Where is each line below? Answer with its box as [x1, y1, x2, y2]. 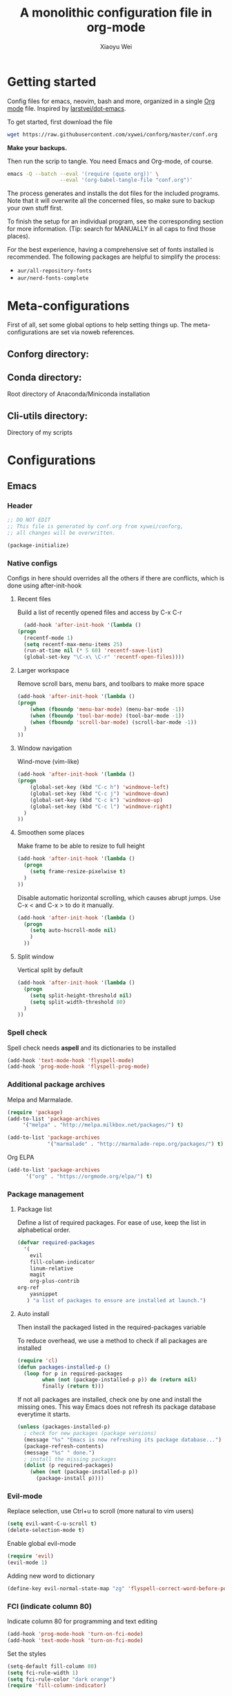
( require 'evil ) [7, 1553, 54, 1560]
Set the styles [7, 1649, 46, 1658]
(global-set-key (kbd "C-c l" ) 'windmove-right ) [30, 803, 173, 810]
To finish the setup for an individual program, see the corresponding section [7, 217, 224, 226]
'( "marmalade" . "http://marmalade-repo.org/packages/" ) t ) [47, 1140, 224, 1148]
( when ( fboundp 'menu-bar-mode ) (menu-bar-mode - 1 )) [30, 706, 185, 713]
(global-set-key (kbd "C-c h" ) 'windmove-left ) [30, 784, 169, 791]
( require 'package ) [7, 1109, 64, 1115]
